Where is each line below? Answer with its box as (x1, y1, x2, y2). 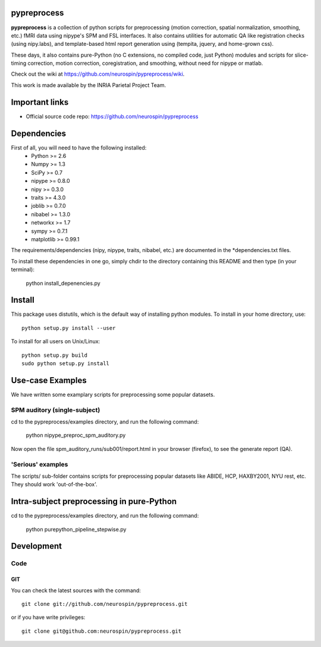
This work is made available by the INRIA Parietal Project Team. (11, 81, 166, 89)
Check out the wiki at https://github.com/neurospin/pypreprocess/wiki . (11, 70, 185, 77)
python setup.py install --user (21, 325, 116, 331)
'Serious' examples (11, 460, 68, 468)
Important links (11, 97, 69, 107)
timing (11, 60, 27, 67)
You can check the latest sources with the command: (11, 587, 141, 594)
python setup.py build (21, 352, 88, 359)
